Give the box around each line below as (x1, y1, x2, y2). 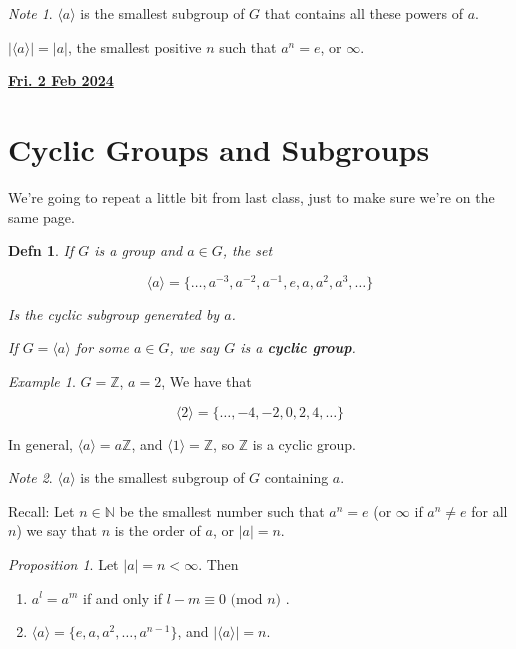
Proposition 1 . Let (8, 553, 119, 574)
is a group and (94, 240, 183, 261)
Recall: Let (8, 500, 75, 521)
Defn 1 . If (8, 240, 74, 261)
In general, (8, 433, 73, 454)
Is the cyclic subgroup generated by (8, 303, 220, 324)
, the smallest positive (67, 36, 202, 57)
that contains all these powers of (264, 3, 463, 23)
